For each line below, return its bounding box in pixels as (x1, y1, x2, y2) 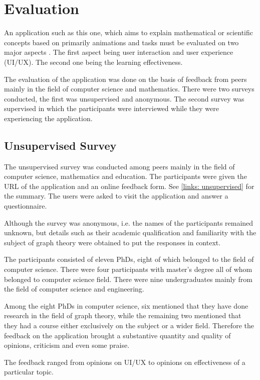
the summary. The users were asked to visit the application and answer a (4, 191, 228, 201)
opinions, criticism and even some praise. (4, 340, 130, 350)
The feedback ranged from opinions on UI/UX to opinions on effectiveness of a (4, 356, 245, 367)
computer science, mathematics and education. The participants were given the (4, 171, 247, 181)
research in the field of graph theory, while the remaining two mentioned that (4, 310, 241, 321)
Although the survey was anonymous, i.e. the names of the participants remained (4, 217, 253, 228)
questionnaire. (4, 201, 47, 211)
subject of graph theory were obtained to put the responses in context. (4, 237, 221, 247)
